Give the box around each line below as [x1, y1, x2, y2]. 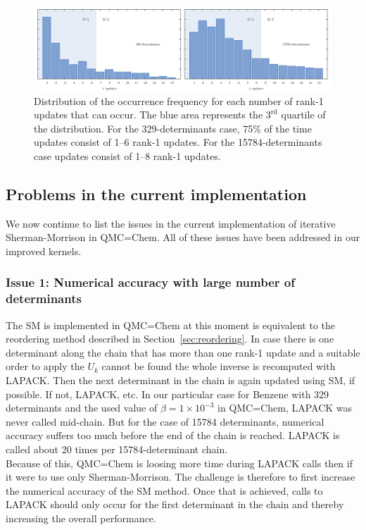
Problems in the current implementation [6, 183, 307, 204]
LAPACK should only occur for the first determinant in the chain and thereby [6, 497, 344, 512]
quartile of [281, 107, 326, 122]
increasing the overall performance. [6, 510, 156, 525]
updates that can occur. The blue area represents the [34, 107, 263, 122]
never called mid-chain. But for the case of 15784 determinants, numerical [6, 414, 324, 429]
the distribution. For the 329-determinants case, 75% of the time [34, 121, 312, 135]
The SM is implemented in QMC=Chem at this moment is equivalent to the [6, 317, 336, 332]
